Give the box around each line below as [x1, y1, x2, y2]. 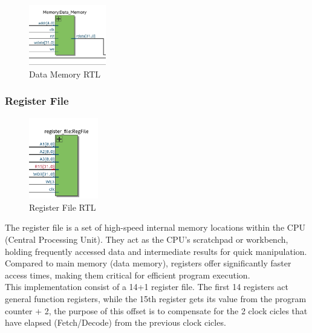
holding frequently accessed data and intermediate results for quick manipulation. [5, 245, 307, 257]
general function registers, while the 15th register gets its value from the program [5, 292, 307, 305]
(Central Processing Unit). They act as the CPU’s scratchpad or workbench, [5, 232, 288, 245]
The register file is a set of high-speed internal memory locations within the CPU [5, 221, 305, 234]
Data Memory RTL [29, 67, 101, 80]
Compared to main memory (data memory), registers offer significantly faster [5, 257, 291, 269]
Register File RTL [29, 200, 96, 213]
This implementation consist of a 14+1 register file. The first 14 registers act [5, 280, 288, 293]
